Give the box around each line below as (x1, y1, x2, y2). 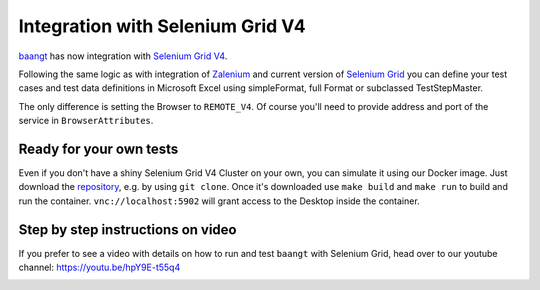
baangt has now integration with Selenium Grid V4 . (18, 50, 228, 62)
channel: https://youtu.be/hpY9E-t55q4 (18, 261, 181, 274)
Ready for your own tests (18, 140, 179, 157)
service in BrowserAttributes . (18, 115, 154, 127)
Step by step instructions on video (18, 221, 237, 238)
